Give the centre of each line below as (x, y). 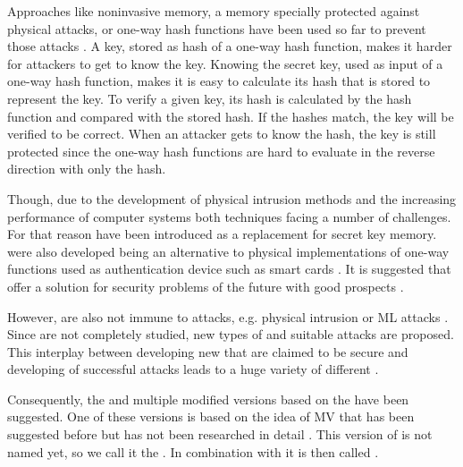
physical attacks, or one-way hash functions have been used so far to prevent (217, 28)
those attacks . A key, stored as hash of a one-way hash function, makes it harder (230, 46)
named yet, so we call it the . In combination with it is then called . (193, 451)
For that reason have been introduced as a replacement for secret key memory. (222, 234)
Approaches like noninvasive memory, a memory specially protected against (214, 11)
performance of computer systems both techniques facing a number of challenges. (229, 216)
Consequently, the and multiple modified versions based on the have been (208, 399)
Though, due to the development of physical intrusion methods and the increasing (232, 198)
